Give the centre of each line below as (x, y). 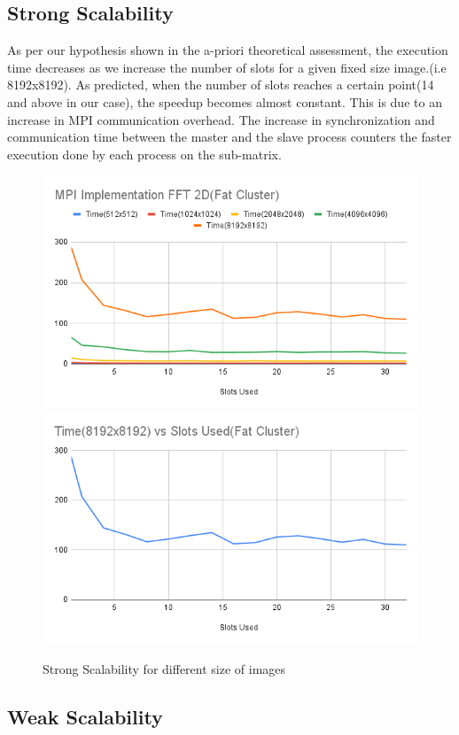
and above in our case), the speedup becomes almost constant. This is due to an (225, 101)
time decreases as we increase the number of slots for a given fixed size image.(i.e (227, 67)
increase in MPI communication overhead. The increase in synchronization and (221, 119)
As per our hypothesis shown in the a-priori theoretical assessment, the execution (228, 50)
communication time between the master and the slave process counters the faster (229, 137)
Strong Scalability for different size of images (164, 668)
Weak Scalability (85, 716)
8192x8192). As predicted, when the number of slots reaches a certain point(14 (221, 85)
